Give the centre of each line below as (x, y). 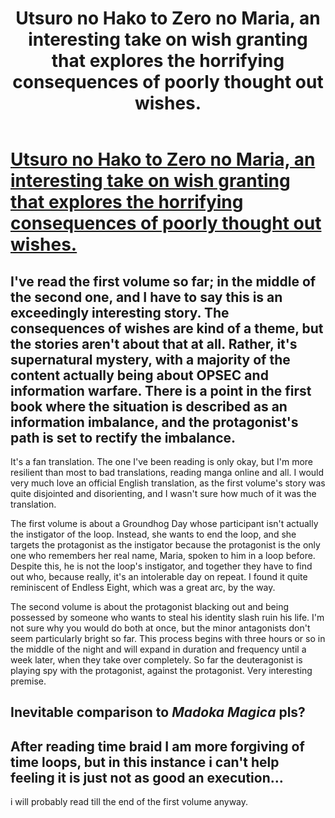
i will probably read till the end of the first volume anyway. (129, 802)
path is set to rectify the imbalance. (123, 437)
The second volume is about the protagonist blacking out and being (150, 606)
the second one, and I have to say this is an (146, 297)
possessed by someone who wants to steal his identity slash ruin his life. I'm (167, 617)
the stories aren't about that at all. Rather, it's (154, 343)
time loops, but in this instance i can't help (145, 762)
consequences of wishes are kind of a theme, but (167, 328)
